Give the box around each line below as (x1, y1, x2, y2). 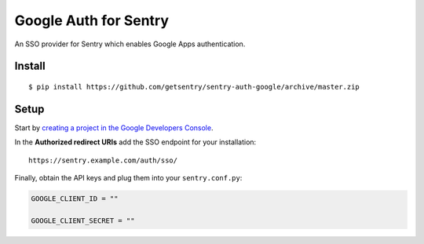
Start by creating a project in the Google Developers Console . (14, 122, 214, 133)
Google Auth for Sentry (14, 12, 169, 29)
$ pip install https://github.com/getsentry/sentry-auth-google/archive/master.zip (28, 82, 360, 91)
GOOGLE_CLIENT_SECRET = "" (31, 216, 135, 225)
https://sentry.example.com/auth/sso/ (28, 155, 178, 165)
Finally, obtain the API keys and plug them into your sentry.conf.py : (14, 173, 243, 183)
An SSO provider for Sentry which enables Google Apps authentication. (14, 39, 246, 49)
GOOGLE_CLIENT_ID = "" (31, 195, 119, 203)
